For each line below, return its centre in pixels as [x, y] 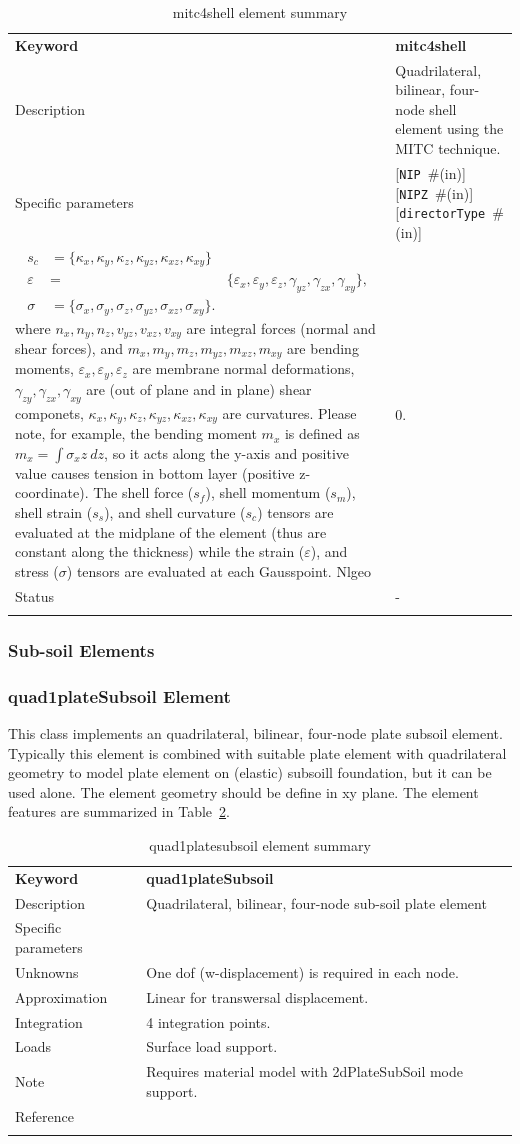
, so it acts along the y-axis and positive [227, 452]
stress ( [37, 570]
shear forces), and [69, 347]
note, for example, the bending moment [136, 433]
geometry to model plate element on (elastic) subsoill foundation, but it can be [250, 772]
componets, [49, 412]
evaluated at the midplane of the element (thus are [171, 531]
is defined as [322, 433]
